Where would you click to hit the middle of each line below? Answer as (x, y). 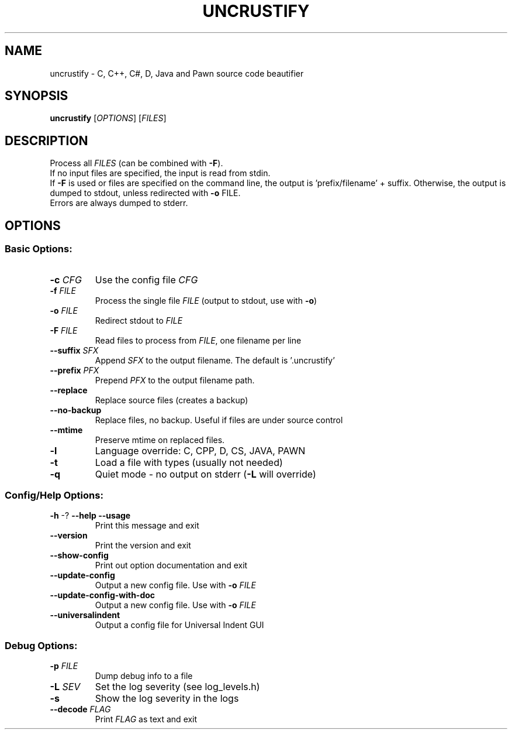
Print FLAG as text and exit (146, 719)
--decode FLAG (80, 709)
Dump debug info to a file (144, 676)
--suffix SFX (74, 350)
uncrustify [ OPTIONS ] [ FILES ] (108, 118)
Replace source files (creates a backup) (172, 400)
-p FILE (64, 666)
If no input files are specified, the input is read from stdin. (160, 173)
